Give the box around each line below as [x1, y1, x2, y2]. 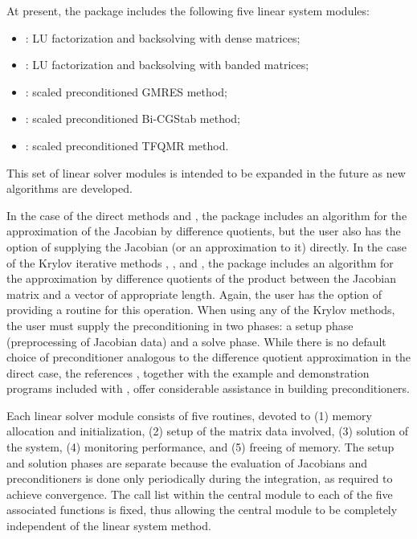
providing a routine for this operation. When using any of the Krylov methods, [6, 301, 395, 318]
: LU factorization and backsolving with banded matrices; [25, 56, 309, 73]
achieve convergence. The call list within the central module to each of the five [6, 485, 393, 502]
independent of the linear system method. [6, 517, 211, 534]
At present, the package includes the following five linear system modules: [6, 2, 370, 18]
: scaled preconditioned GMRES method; [25, 83, 227, 100]
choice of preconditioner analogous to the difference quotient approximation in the [6, 349, 411, 365]
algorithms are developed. [6, 180, 133, 197]
